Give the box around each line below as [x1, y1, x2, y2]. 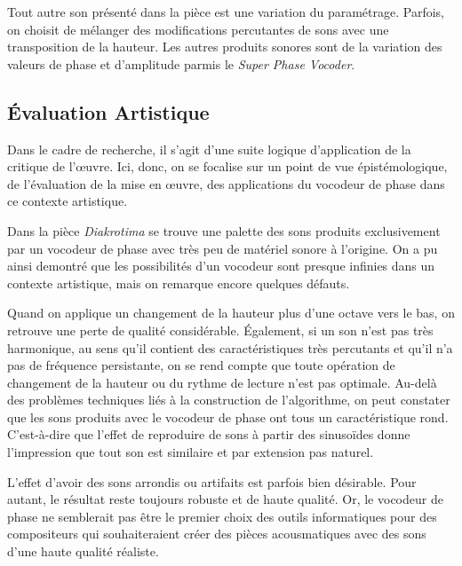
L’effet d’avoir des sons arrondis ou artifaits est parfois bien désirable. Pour [7, 472, 417, 491]
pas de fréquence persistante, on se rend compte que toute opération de [7, 356, 395, 374]
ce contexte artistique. [7, 192, 128, 210]
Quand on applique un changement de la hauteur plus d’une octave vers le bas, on [7, 303, 455, 322]
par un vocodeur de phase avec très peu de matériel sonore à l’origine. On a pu [7, 239, 438, 257]
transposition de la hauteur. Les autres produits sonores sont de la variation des [7, 37, 442, 56]
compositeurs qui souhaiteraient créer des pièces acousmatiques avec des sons [7, 524, 426, 543]
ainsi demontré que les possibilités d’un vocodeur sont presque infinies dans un [7, 256, 435, 275]
